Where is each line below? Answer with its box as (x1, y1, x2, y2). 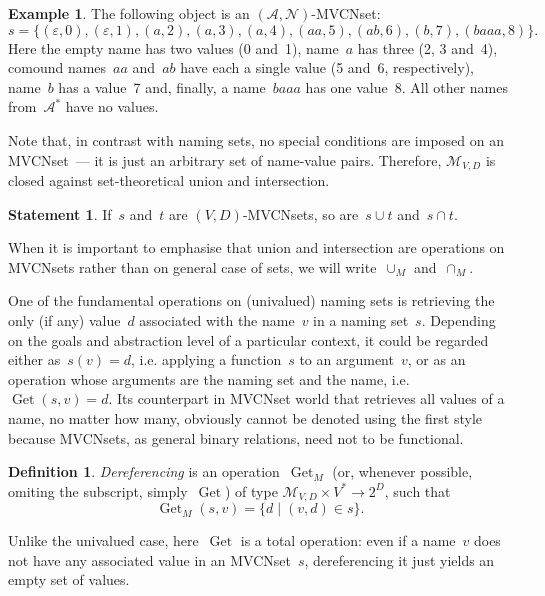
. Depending (421, 309, 496, 330)
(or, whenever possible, (332, 461, 473, 482)
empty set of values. (8, 569, 130, 590)
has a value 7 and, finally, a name (58, 76, 266, 97)
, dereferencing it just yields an (304, 549, 495, 570)
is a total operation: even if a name (240, 530, 456, 551)
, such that (384, 480, 451, 501)
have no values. (65, 96, 159, 117)
